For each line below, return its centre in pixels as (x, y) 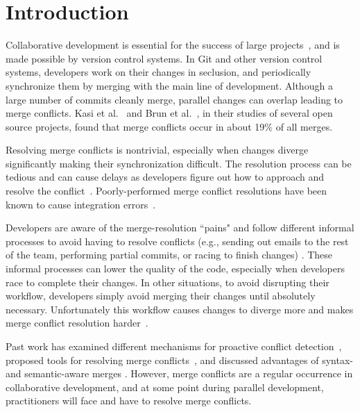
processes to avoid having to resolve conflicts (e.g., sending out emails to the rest (177, 241)
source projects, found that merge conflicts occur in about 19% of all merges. (169, 126)
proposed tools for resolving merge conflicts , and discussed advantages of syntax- (179, 360)
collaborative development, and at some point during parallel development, (165, 387)
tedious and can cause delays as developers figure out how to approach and (165, 177)
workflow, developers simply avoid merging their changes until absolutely (161, 296)
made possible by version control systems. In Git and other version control (164, 58)
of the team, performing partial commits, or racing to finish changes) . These (169, 255)
